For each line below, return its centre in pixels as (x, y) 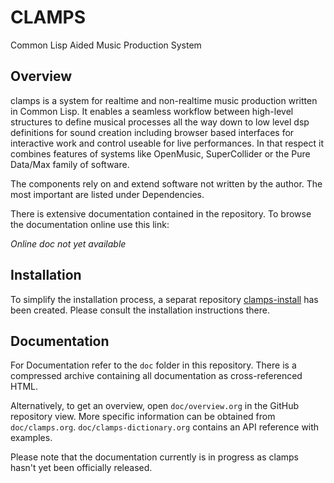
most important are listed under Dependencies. (107, 194)
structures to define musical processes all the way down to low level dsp (160, 122)
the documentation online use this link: (90, 224)
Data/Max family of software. (70, 164)
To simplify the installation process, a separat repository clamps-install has (164, 299)
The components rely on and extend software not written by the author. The (166, 183)
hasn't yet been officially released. (81, 468)
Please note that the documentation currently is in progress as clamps (154, 457)
